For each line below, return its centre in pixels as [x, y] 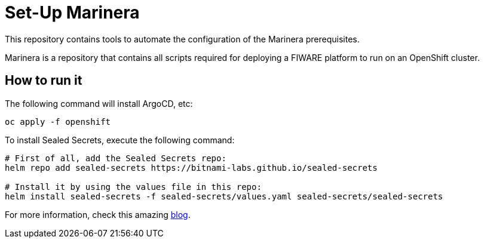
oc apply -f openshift [58, 121]
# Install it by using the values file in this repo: [133, 187]
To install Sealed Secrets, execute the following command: [120, 140]
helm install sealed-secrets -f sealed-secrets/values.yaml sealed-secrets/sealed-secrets [224, 196]
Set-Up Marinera [72, 13]
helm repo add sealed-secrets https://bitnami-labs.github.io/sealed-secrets [191, 167]
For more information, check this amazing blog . [98, 214]
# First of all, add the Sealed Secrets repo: [116, 158]
